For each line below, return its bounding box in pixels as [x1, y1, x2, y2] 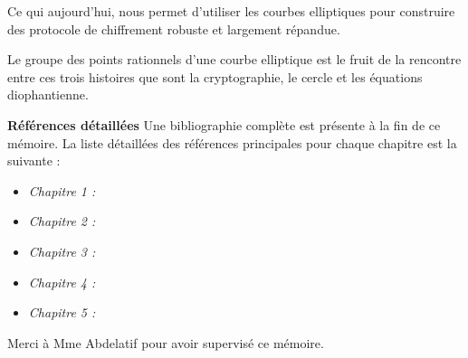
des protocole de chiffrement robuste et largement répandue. [7, 19, 340, 38]
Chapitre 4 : [28, 272, 96, 291]
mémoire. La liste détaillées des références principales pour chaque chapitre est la [7, 133, 457, 152]
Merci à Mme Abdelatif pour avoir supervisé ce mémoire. [7, 333, 324, 352]
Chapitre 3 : [28, 241, 96, 260]
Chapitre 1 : [28, 181, 96, 200]
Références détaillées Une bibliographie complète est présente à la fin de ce [7, 115, 441, 134]
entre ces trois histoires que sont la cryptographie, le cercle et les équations [7, 67, 423, 86]
